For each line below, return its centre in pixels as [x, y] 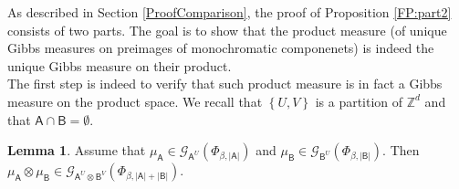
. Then [401, 150]
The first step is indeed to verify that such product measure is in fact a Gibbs [225, 84]
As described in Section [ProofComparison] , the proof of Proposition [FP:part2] [229, 12]
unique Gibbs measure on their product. [120, 65]
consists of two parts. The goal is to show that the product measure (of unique [227, 30]
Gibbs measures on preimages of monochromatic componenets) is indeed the [221, 48]
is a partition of [359, 101]
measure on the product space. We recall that [135, 101]
